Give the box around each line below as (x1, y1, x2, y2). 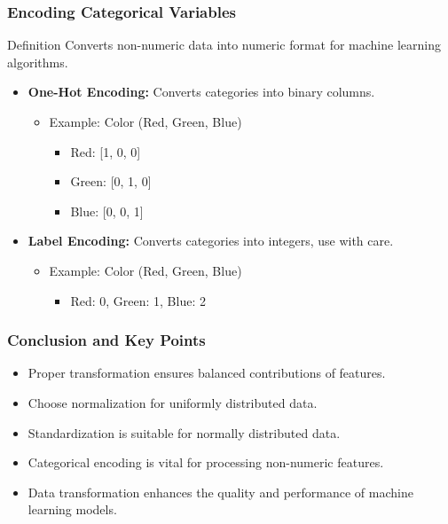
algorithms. (7, 52, 68, 71)
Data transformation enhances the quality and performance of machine (28, 482, 413, 501)
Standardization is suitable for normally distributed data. (28, 423, 341, 442)
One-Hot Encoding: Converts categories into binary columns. (28, 82, 375, 101)
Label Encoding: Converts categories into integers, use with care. (28, 231, 394, 250)
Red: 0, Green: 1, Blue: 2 (70, 291, 206, 309)
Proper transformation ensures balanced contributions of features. (28, 364, 386, 382)
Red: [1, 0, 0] (70, 142, 141, 160)
